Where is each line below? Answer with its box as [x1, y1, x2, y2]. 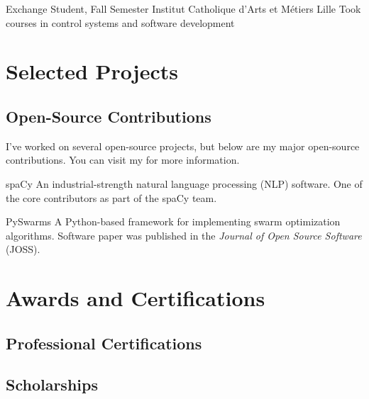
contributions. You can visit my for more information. [6, 152, 240, 167]
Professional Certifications [6, 332, 202, 354]
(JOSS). [6, 242, 40, 257]
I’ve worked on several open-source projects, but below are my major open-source [6, 138, 360, 153]
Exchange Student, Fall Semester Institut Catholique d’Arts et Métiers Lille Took [6, 1, 361, 16]
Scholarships [6, 373, 98, 395]
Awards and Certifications [6, 283, 265, 313]
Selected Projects [6, 57, 178, 86]
